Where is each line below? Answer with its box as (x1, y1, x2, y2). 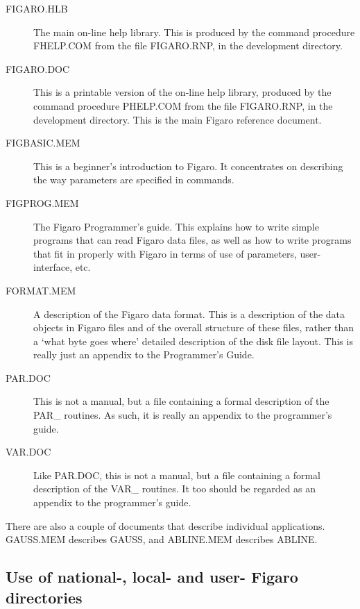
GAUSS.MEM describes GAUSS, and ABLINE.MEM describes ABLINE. (6, 532, 318, 547)
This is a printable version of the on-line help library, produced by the (33, 85, 332, 99)
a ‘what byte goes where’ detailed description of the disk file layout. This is (33, 333, 353, 348)
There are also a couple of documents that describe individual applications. (6, 518, 325, 533)
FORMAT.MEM (6, 283, 76, 297)
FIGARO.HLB (6, 1, 68, 15)
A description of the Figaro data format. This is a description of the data (33, 306, 345, 321)
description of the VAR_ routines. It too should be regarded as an (33, 481, 316, 496)
